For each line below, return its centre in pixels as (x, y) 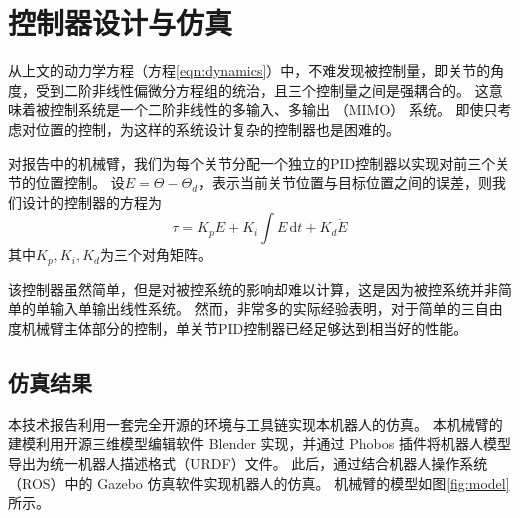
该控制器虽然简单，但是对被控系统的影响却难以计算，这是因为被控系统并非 (253, 288)
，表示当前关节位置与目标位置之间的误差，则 (345, 182)
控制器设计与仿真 (120, 22)
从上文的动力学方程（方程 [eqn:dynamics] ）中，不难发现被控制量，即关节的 (249, 70)
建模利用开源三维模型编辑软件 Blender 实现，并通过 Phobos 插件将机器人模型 (259, 443)
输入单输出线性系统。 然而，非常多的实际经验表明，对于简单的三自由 (276, 308)
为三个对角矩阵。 (155, 254)
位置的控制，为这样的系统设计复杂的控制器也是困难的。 (217, 128)
